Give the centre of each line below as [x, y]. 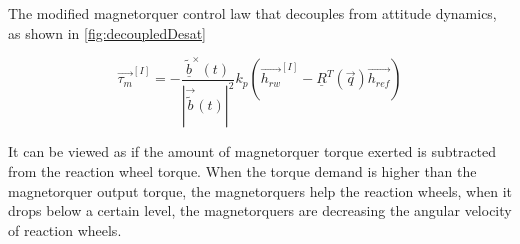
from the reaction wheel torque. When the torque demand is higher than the [242, 170]
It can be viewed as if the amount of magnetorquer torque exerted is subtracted [252, 151]
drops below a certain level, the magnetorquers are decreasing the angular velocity [260, 210]
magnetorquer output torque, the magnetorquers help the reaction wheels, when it [260, 190]
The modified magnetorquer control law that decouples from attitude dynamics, [252, 13]
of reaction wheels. [65, 229]
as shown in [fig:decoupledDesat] [107, 32]
